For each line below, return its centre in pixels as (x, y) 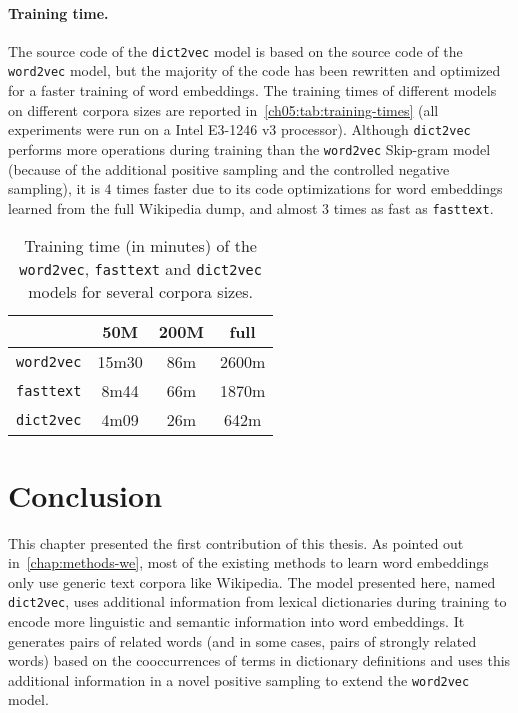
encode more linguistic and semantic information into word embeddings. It (236, 621)
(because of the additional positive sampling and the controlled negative (229, 168)
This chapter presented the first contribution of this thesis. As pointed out (236, 542)
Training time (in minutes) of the (140, 246)
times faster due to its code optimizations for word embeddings (309, 188)
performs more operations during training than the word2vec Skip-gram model (249, 148)
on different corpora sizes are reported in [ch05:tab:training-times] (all (223, 109)
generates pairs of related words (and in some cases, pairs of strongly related (242, 640)
